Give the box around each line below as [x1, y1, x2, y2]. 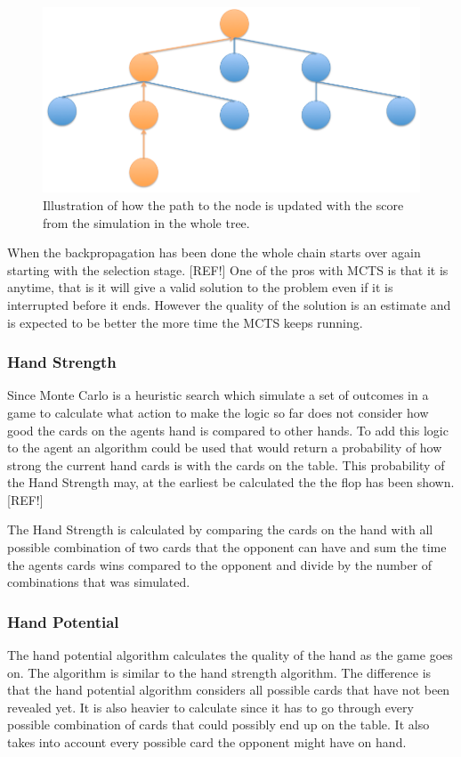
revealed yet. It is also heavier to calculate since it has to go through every [7, 697, 414, 716]
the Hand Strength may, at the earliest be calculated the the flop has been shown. [7, 473, 455, 492]
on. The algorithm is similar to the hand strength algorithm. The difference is [7, 663, 432, 681]
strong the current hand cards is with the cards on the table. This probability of [7, 455, 445, 474]
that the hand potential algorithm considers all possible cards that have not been [7, 680, 450, 699]
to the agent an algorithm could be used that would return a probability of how [7, 438, 442, 457]
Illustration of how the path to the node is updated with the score [43, 195, 404, 214]
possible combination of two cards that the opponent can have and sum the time [7, 538, 447, 557]
